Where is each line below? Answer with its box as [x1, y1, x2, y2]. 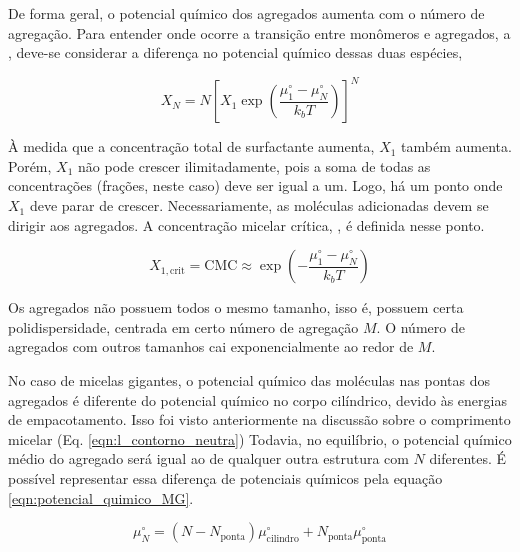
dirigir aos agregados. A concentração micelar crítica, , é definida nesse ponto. [8, 214, 485, 235]
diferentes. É [429, 448, 507, 469]
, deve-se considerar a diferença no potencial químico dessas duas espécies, [8, 42, 463, 63]
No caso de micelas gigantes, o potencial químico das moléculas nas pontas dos [8, 370, 490, 391]
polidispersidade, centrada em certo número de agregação [8, 316, 359, 337]
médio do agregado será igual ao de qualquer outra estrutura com [8, 448, 409, 469]
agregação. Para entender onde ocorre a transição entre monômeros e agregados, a [8, 22, 511, 43]
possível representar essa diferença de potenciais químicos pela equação [8, 468, 443, 488]
